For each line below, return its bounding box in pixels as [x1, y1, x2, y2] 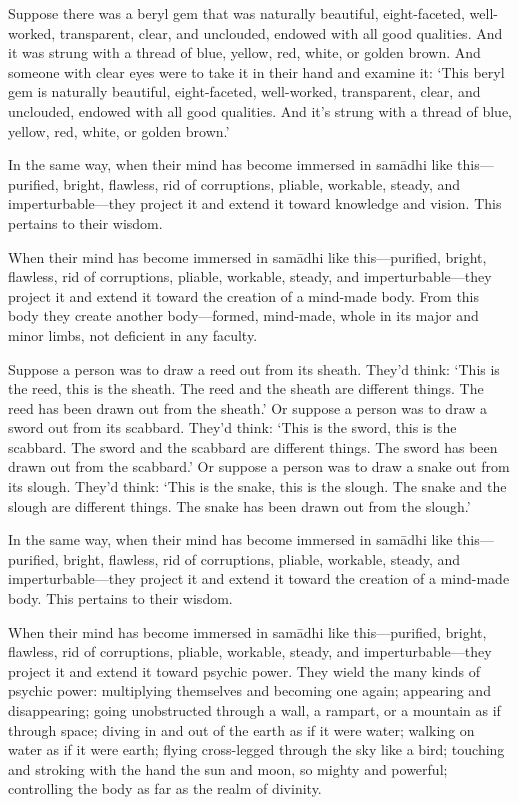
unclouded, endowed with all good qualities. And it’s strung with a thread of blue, [8, 100, 512, 121]
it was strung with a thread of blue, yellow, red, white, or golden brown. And [8, 42, 481, 63]
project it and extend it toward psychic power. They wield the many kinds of [8, 660, 480, 681]
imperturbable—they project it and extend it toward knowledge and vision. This [8, 193, 502, 214]
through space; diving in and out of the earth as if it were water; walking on [8, 719, 475, 740]
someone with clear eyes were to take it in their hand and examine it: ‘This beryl [8, 61, 505, 82]
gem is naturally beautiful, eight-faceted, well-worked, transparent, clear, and [8, 81, 481, 102]
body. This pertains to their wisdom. [8, 588, 233, 609]
